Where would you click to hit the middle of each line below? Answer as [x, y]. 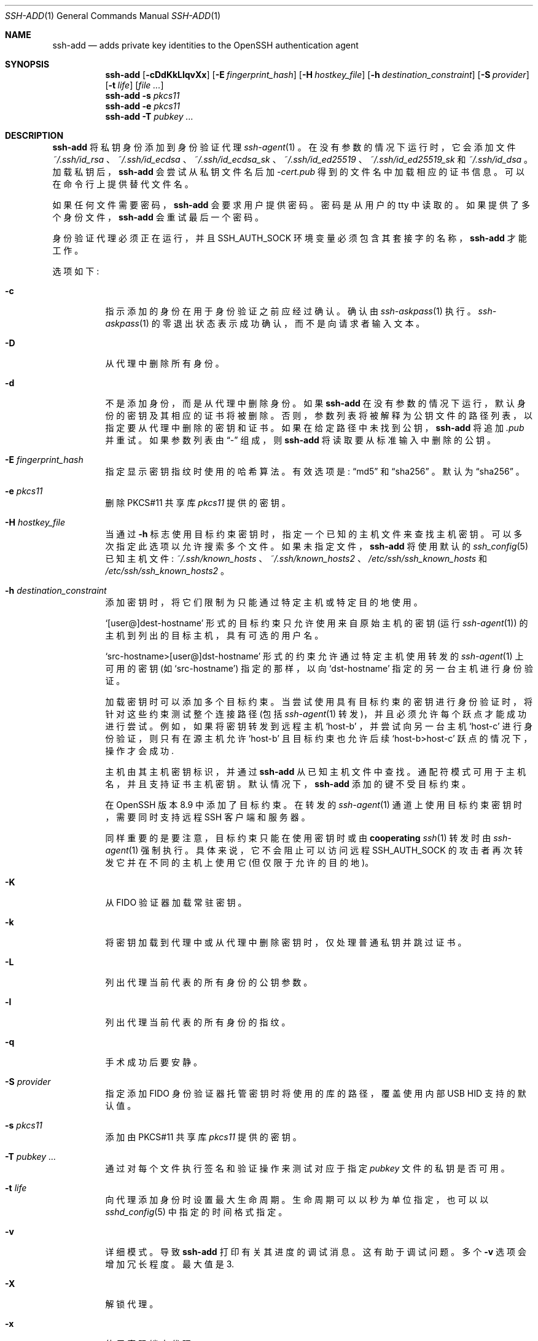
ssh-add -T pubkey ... [149, 116]
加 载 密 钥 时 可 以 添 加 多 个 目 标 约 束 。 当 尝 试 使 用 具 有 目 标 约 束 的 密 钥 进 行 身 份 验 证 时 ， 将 [319, 702]
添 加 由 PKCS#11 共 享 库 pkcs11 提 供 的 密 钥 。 [203, 1137]
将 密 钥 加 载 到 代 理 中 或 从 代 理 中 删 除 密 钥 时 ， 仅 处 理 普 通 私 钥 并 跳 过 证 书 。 [286, 942]
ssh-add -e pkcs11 [143, 106]
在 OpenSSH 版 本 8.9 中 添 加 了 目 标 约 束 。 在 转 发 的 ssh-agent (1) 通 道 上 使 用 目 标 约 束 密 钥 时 [314, 805]
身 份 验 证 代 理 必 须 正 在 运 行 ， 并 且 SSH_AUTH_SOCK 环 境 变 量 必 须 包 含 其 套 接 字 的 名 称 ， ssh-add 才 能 [290, 238]
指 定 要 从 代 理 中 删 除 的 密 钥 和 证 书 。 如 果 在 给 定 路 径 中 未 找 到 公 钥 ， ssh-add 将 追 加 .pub [315, 428]
